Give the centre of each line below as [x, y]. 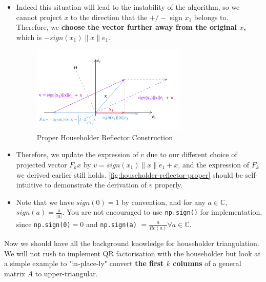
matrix [15, 273]
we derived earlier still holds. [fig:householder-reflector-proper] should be [129, 174]
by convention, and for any [163, 202]
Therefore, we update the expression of [77, 154]
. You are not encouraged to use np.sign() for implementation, [162, 212]
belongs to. [211, 17]
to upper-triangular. [66, 273]
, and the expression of [214, 164]
